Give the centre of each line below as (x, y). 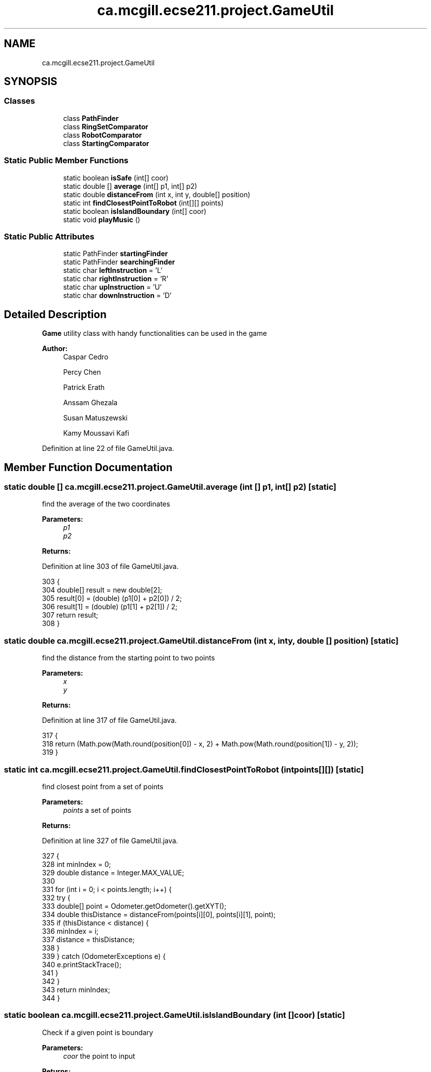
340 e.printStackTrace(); (82, 964)
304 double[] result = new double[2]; (102, 590)
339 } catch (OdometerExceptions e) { (104, 956)
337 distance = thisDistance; (88, 939)
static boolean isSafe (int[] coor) (116, 178)
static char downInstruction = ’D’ (117, 296)
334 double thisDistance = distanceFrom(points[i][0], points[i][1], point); (159, 914)
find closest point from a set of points (103, 786)
